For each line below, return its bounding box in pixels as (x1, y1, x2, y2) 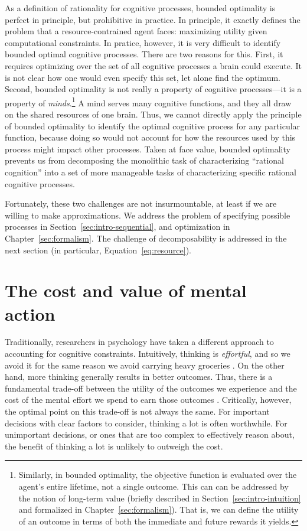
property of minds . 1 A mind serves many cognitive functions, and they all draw (5, 95, 292, 109)
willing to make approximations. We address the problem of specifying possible (5, 209, 290, 221)
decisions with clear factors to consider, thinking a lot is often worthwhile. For (5, 416, 288, 429)
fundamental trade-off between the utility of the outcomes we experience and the (5, 382, 297, 394)
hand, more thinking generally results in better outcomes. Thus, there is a (5, 370, 273, 383)
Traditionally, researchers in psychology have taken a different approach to (5, 335, 274, 348)
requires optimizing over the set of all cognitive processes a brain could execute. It (5, 59, 302, 71)
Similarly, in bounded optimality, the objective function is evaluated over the (18, 468, 297, 481)
